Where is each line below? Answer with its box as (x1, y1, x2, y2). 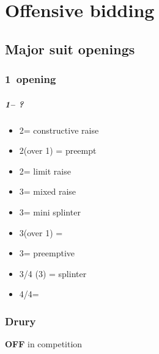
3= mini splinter (19, 205, 81, 218)
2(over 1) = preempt (19, 144, 97, 157)
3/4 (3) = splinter (19, 267, 87, 280)
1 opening (5, 71, 56, 87)
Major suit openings (5, 39, 135, 58)
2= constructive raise (19, 123, 99, 136)
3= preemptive (19, 247, 75, 259)
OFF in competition (5, 338, 83, 350)
